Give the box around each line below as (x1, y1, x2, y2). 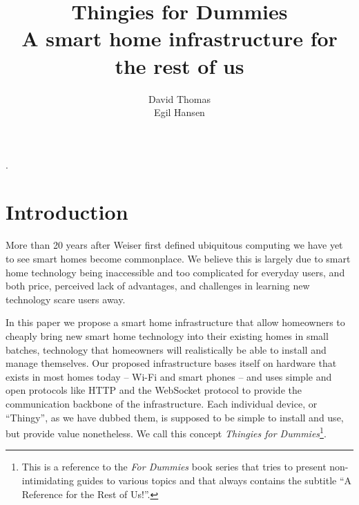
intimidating (21, 473, 74, 487)
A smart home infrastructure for (21, 24, 338, 53)
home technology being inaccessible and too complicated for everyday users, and (6, 265, 345, 279)
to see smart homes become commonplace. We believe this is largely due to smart (6, 251, 351, 265)
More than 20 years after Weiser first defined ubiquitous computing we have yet (6, 238, 343, 252)
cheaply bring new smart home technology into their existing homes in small (6, 328, 329, 343)
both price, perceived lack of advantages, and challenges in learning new (6, 278, 310, 293)
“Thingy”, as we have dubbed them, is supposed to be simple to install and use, (6, 410, 344, 424)
